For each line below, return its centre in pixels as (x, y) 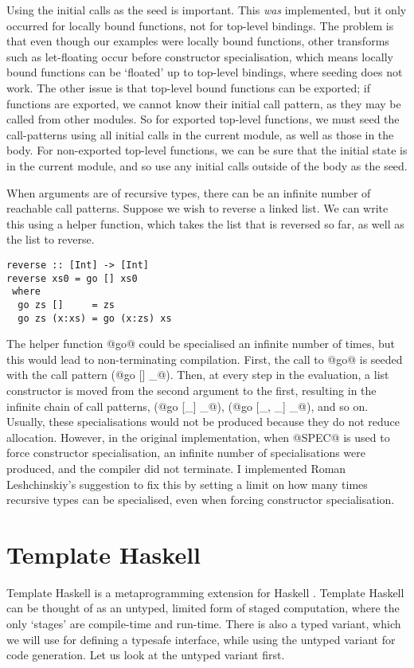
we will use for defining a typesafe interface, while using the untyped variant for (201, 639)
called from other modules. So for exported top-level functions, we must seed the (203, 119)
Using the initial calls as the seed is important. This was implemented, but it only (207, 10)
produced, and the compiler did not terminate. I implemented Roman (176, 468)
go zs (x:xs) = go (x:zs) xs (95, 318)
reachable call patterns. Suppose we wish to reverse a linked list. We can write (197, 208)
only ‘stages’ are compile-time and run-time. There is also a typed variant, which (204, 624)
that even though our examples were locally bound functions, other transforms (198, 41)
